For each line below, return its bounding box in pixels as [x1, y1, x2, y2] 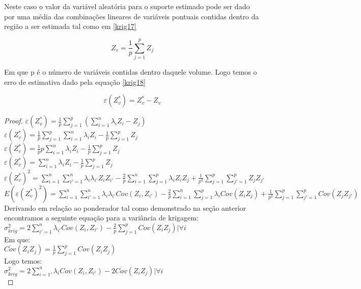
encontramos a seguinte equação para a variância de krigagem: [4, 212, 199, 223]
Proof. [4, 115, 23, 126]
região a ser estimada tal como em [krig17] [4, 21, 136, 31]
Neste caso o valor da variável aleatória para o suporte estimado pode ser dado [4, 1, 250, 11]
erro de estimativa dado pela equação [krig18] [4, 76, 146, 87]
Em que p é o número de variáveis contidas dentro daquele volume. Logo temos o [4, 66, 257, 77]
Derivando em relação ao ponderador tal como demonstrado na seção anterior [4, 202, 246, 213]
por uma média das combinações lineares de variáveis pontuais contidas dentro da [4, 11, 259, 21]
